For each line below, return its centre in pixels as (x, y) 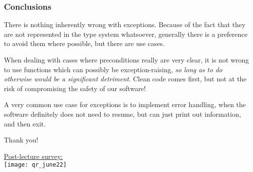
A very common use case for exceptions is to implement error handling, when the (125, 104)
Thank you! (21, 140)
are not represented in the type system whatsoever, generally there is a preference (126, 34)
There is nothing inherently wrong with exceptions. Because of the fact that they (125, 24)
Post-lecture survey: (33, 156)
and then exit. (25, 123)
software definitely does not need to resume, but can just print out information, (123, 114)
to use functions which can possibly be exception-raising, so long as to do (113, 69)
